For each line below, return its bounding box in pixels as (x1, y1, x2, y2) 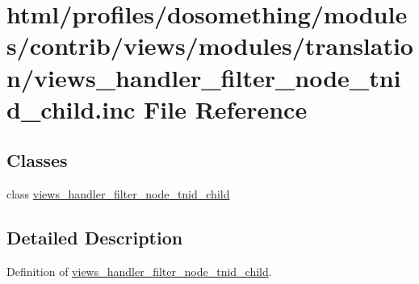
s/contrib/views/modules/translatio (6, 29, 413, 62)
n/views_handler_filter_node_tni (6, 61, 401, 94)
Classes (6, 148, 68, 173)
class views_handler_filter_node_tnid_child (6, 186, 230, 203)
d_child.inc (6, 92, 136, 125)
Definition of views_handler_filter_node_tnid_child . (6, 262, 272, 279)
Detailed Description (6, 225, 183, 250)
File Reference (144, 92, 308, 125)
